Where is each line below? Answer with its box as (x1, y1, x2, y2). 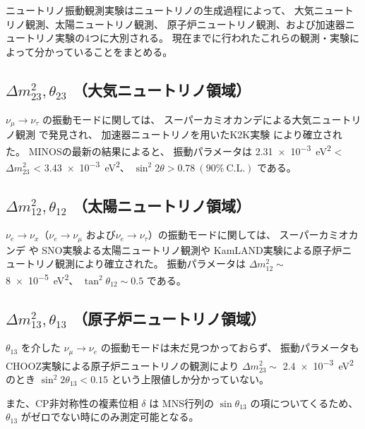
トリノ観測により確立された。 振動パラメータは (25, 256, 246, 271)
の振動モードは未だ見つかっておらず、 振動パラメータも (100, 340, 359, 355)
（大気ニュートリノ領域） (72, 78, 251, 100)
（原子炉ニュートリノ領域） (72, 307, 265, 329)
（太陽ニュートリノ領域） (72, 194, 251, 216)
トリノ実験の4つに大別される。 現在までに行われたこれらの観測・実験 (25, 30, 349, 45)
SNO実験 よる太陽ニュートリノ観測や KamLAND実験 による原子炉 (42, 242, 342, 257)
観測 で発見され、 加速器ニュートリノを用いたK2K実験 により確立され (15, 127, 342, 142)
